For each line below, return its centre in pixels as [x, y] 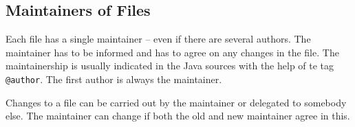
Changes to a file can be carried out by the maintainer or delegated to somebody [176, 102]
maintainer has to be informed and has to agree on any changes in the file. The [172, 52]
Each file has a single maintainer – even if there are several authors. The [158, 39]
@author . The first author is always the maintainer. [114, 79]
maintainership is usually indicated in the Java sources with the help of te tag [170, 66]
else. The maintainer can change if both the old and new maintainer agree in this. [178, 116]
